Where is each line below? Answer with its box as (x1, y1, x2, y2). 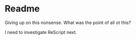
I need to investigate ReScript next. (5, 29, 77, 35)
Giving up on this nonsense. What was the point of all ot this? (5, 19, 131, 25)
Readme (5, 3, 40, 14)
